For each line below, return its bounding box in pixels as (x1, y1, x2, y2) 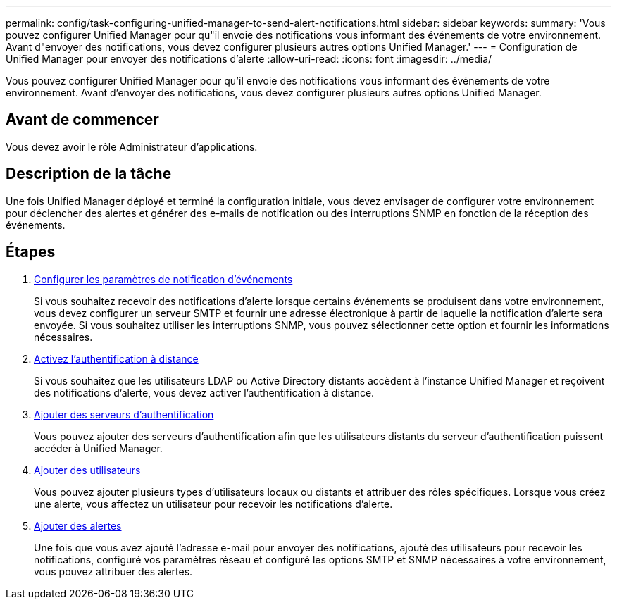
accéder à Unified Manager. (34, 442, 163, 454)
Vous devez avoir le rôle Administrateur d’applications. (6, 140, 258, 153)
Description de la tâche (6, 165, 172, 183)
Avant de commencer (6, 111, 159, 129)
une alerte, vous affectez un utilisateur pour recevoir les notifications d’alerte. (34, 497, 393, 510)
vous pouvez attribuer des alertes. (34, 565, 193, 578)
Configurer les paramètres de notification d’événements (34, 273, 293, 285)
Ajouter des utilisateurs (34, 463, 141, 476)
